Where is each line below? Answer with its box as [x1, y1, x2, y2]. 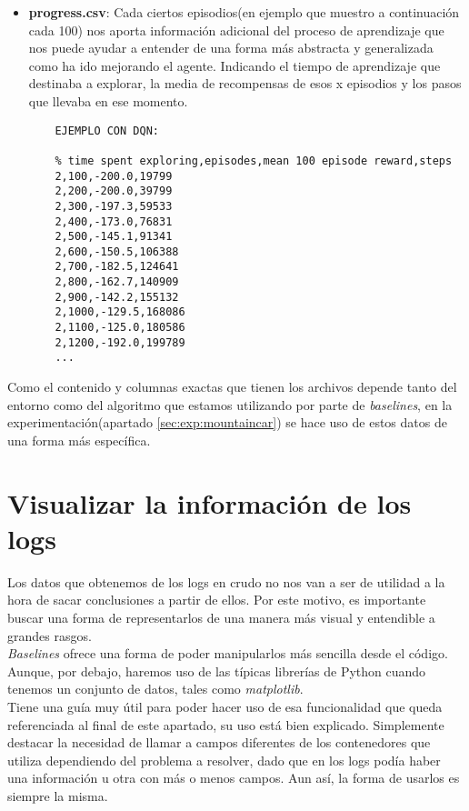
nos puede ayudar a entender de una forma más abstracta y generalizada [28, 38, 434, 57]
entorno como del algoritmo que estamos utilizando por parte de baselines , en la [7, 395, 453, 414]
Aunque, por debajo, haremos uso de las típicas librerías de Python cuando [7, 661, 426, 680]
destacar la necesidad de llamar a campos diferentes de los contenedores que [7, 733, 431, 752]
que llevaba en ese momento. [28, 91, 188, 110]
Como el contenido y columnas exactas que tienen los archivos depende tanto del [7, 377, 457, 396]
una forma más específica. [7, 430, 151, 449]
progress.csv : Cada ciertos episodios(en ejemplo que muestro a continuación [28, 3, 460, 21]
